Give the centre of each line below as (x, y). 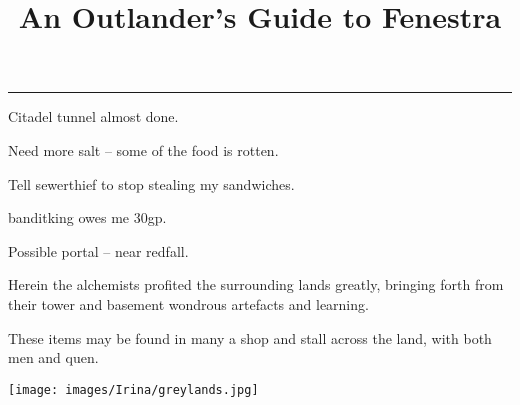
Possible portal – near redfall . (98, 250)
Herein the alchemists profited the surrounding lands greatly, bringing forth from (256, 284)
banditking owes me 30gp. (87, 217)
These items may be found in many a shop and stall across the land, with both (250, 337)
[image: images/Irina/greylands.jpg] (133, 389)
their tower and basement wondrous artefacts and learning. (188, 303)
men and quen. (53, 357)
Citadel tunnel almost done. (93, 116)
